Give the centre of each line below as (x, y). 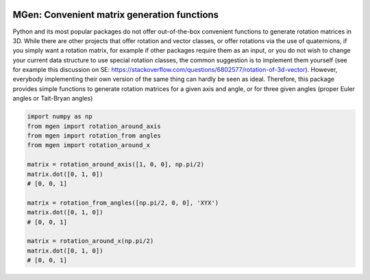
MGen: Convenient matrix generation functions (116, 15)
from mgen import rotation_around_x (89, 145)
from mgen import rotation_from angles (94, 136)
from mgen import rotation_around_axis (94, 126)
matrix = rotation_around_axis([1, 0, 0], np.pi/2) (116, 165)
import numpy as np (60, 117)
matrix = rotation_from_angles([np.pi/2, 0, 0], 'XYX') (123, 203)
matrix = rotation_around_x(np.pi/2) (90, 241)
